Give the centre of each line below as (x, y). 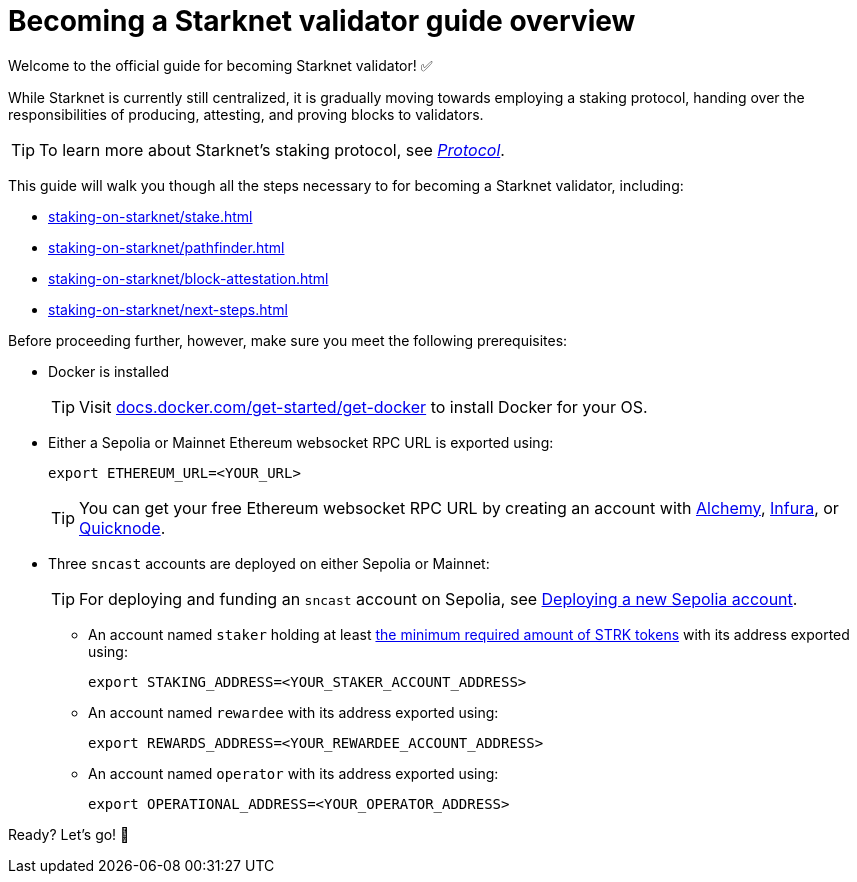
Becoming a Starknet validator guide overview (322, 21)
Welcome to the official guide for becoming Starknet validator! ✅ (220, 65)
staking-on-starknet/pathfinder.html (166, 247)
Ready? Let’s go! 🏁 (69, 834)
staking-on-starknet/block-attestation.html (188, 278)
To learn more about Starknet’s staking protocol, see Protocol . (272, 149)
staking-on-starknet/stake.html (150, 216)
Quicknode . (122, 527)
